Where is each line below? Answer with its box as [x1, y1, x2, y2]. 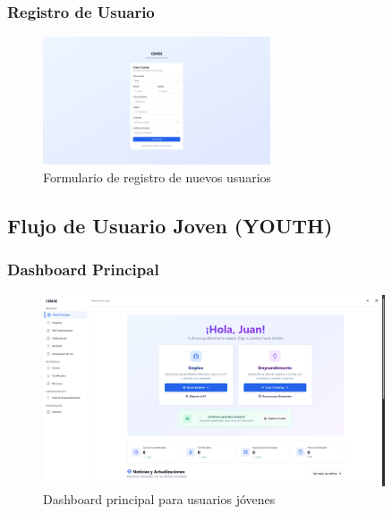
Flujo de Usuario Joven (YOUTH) [7, 211, 333, 239]
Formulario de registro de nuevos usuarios [43, 167, 272, 186]
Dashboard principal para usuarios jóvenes [43, 489, 276, 508]
